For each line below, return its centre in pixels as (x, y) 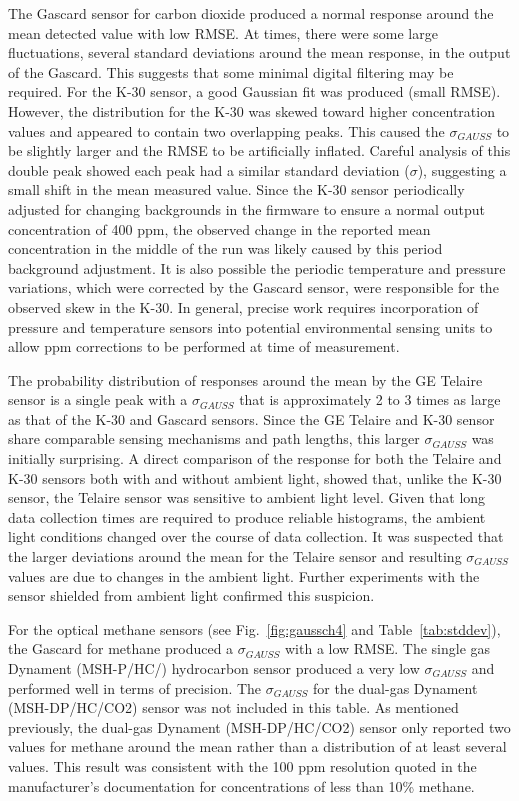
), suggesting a (462, 169)
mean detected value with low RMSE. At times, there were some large (223, 32)
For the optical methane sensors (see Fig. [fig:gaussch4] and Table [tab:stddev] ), (254, 628)
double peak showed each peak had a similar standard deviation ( (209, 169)
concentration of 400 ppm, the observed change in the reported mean (219, 228)
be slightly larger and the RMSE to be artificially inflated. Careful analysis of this (259, 150)
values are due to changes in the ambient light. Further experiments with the (244, 575)
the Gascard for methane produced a (121, 648)
